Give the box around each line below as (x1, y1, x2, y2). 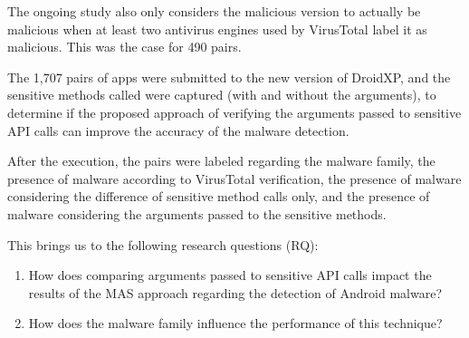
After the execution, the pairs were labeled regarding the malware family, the (7, 151, 435, 170)
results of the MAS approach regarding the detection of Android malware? (28, 283, 442, 302)
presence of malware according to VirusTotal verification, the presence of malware (7, 169, 462, 188)
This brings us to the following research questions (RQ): (7, 235, 319, 254)
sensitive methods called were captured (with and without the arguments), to (7, 85, 436, 104)
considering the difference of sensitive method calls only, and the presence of (7, 187, 430, 206)
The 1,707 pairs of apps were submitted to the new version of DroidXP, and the (7, 67, 451, 86)
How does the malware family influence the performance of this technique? (28, 314, 443, 333)
